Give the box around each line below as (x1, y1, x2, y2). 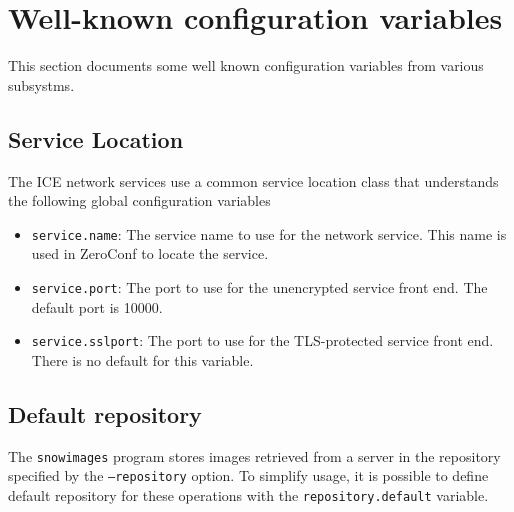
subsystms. (8, 74, 75, 95)
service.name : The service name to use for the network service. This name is (31, 223, 507, 244)
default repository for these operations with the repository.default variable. (8, 484, 489, 505)
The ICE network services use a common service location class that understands (8, 170, 499, 191)
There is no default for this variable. (31, 349, 254, 370)
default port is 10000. (31, 296, 163, 317)
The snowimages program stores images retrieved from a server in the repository (8, 445, 501, 466)
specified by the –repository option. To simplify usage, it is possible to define (8, 465, 489, 486)
